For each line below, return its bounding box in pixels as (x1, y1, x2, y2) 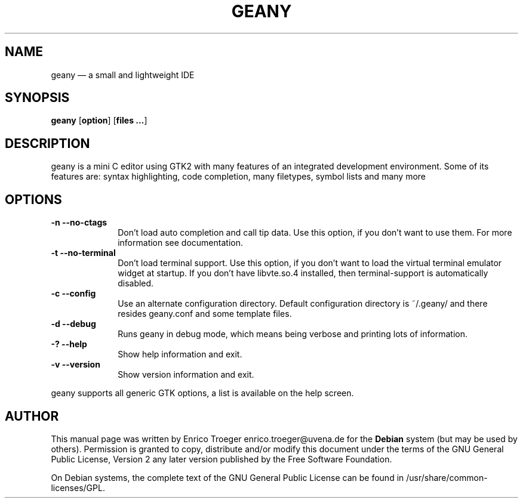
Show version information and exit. (118, 369, 254, 380)
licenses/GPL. (51, 482, 105, 493)
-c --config (51, 288, 96, 299)
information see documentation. (118, 237, 243, 248)
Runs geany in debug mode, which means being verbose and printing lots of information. (118, 329, 467, 340)
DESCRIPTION (5, 135, 90, 151)
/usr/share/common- (406, 472, 488, 483)
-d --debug (51, 319, 96, 329)
